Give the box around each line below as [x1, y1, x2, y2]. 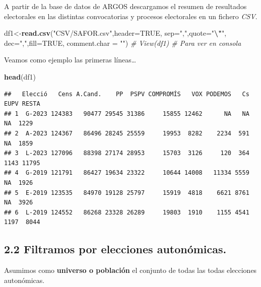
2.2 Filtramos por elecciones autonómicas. [4, 241, 227, 257]
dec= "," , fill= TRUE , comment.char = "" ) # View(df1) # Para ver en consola [4, 37, 241, 48]
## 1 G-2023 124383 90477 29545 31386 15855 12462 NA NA [4, 110, 249, 117]
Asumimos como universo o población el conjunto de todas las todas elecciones [4, 265, 257, 275]
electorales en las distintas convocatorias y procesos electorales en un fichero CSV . [4, 11, 257, 21]
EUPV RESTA [4, 100, 40, 108]
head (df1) [4, 71, 36, 82]
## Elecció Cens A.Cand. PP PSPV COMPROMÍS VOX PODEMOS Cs [4, 90, 249, 98]
